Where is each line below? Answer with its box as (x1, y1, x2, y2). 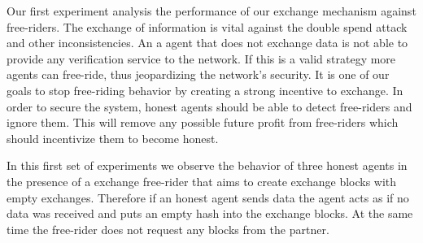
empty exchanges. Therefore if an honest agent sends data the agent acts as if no (7, 189, 409, 206)
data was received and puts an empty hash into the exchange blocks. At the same (7, 205, 413, 222)
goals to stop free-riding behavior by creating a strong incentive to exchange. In (7, 81, 403, 98)
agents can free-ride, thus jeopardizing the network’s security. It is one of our (7, 66, 390, 83)
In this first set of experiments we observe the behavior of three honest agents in (7, 157, 408, 174)
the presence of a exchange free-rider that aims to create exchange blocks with (7, 172, 397, 189)
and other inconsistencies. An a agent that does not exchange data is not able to (7, 34, 408, 51)
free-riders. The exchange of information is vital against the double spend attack (7, 18, 408, 35)
